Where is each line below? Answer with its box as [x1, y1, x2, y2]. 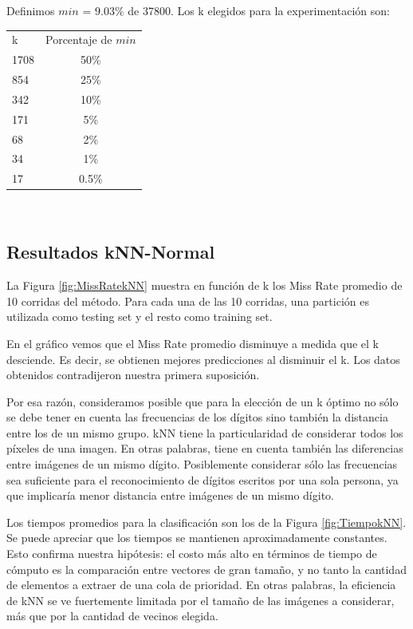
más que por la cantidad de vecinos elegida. [6, 607, 218, 624]
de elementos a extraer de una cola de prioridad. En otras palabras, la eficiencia [6, 576, 396, 593]
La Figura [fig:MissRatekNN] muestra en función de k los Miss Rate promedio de [6, 277, 403, 294]
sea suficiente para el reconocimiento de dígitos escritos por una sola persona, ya [6, 471, 399, 488]
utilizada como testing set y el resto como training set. [6, 308, 273, 325]
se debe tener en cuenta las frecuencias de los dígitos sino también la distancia [6, 409, 388, 425]
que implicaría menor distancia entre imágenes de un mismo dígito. [6, 487, 334, 504]
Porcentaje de [45, 31, 112, 48]
